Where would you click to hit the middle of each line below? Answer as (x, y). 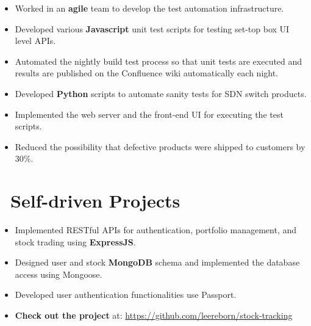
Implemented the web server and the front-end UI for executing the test (149, 114)
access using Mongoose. (59, 274)
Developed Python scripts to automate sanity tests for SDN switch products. (161, 93)
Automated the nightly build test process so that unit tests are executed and (159, 61)
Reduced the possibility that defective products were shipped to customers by (160, 146)
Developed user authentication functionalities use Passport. (126, 295)
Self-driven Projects (95, 201)
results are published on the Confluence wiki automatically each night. (147, 73)
